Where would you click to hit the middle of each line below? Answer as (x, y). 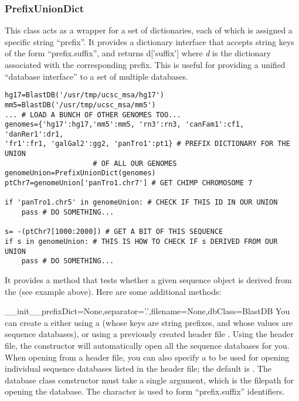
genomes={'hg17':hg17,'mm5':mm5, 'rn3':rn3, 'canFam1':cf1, (125, 125)
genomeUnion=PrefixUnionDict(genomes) (80, 173)
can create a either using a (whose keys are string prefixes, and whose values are (149, 322)
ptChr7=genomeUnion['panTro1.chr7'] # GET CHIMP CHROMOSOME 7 (129, 183)
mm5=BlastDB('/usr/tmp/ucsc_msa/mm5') (80, 105)
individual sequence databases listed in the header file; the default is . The (138, 368)
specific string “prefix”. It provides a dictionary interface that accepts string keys (149, 41)
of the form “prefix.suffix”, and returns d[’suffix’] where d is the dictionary (138, 53)
